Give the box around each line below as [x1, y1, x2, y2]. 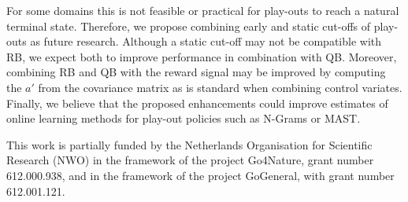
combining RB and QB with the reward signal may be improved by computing [6, 64, 386, 80]
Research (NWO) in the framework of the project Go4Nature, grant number [6, 152, 374, 168]
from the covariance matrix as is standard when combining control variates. [38, 79, 402, 95]
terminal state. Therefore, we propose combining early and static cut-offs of [6, 17, 371, 34]
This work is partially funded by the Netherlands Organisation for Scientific [6, 136, 373, 152]
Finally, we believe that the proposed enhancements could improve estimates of [6, 94, 388, 111]
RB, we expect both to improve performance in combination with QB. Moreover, [6, 48, 397, 64]
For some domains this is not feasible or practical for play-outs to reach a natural [6, 2, 399, 18]
